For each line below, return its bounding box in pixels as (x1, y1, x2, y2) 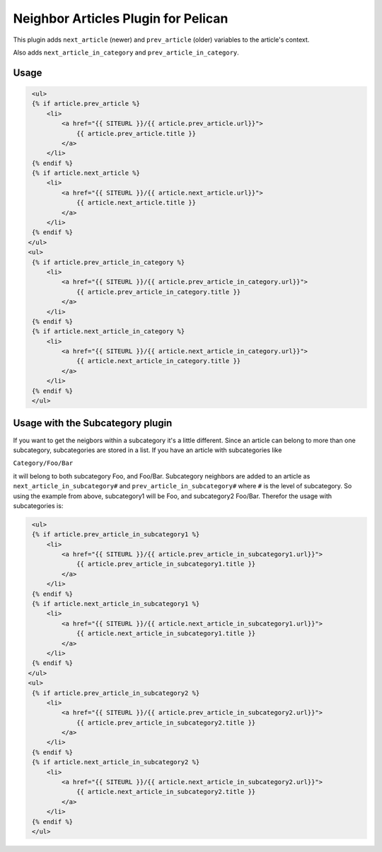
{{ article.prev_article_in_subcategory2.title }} (76, 718, 256, 727)
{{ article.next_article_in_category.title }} (76, 357, 241, 365)
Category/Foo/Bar (13, 459, 74, 467)
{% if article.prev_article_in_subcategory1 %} (32, 531, 200, 539)
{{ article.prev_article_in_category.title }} (76, 287, 241, 296)
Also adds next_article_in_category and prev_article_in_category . (13, 48, 240, 57)
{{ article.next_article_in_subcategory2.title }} (76, 788, 256, 796)
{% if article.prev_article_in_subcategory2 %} (32, 689, 200, 697)
